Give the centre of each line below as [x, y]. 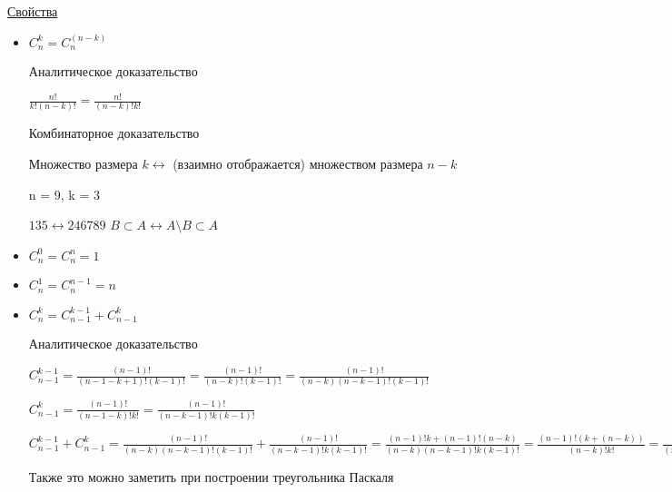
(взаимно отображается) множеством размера [298, 164]
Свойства [33, 11]
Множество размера [83, 164]
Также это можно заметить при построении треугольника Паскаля [211, 476]
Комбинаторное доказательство [114, 133]
